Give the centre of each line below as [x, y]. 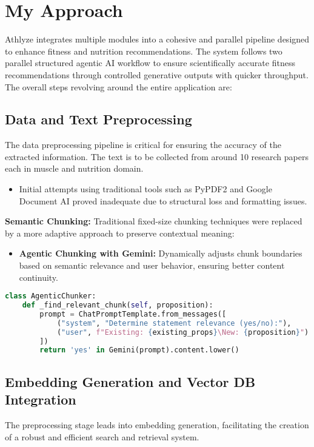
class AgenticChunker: [51, 296]
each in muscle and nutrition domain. [74, 168]
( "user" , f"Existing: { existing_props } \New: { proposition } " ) [183, 332]
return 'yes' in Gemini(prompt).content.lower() [139, 350]
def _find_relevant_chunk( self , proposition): [118, 305]
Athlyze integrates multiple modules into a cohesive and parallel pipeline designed [157, 39]
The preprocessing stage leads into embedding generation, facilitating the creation [157, 424]
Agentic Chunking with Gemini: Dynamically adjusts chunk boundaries [161, 253]
